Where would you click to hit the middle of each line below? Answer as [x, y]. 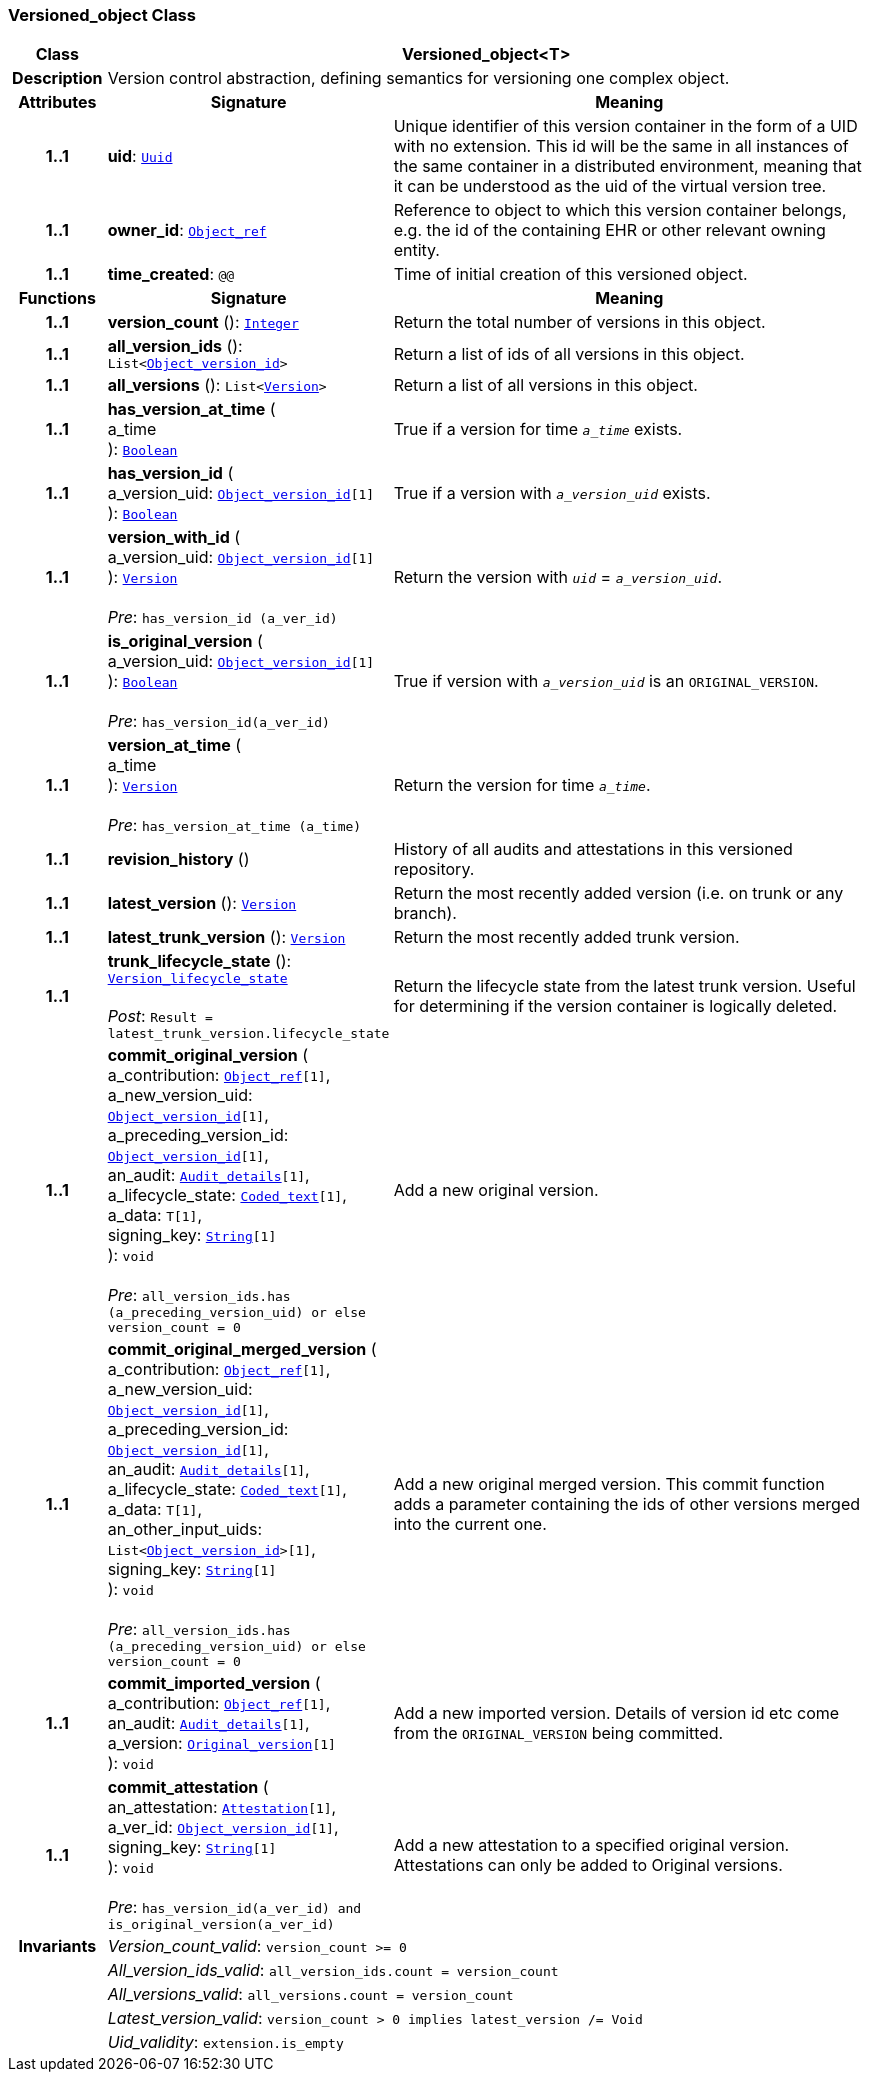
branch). [425, 913]
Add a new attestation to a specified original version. [591, 1844]
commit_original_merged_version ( [242, 1349]
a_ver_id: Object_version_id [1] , [223, 1827]
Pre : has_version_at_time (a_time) [234, 825]
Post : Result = [160, 1016]
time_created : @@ [171, 274]
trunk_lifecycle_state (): [199, 961]
